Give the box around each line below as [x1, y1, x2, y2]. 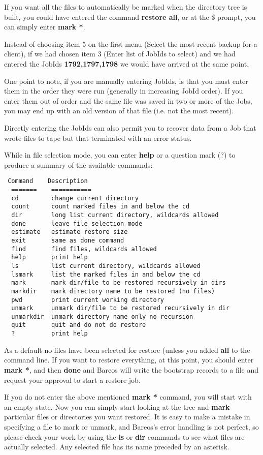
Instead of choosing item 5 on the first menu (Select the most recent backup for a [4, 38, 257, 49]
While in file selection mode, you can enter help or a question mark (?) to [4, 149, 236, 160]
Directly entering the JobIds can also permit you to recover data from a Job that [4, 122, 256, 133]
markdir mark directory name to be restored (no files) [11, 287, 215, 295]
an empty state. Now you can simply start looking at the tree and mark [4, 401, 230, 412]
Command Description [8, 177, 88, 185]
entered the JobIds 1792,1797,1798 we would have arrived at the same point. [4, 58, 249, 69]
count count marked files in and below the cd [11, 203, 190, 210]
